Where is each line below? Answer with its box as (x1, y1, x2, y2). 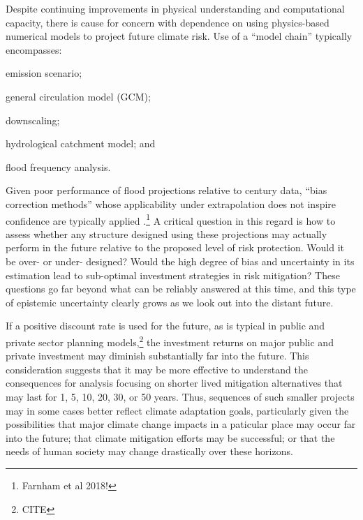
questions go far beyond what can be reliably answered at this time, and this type (6, 281, 356, 296)
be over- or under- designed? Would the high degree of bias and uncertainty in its (6, 253, 355, 268)
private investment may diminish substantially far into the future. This (6, 348, 309, 363)
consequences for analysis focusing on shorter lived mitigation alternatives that (6, 376, 343, 390)
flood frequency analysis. (6, 159, 111, 174)
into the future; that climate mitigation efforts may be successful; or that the (6, 430, 335, 445)
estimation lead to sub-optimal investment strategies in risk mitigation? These (6, 267, 340, 282)
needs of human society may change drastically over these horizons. (6, 444, 293, 459)
